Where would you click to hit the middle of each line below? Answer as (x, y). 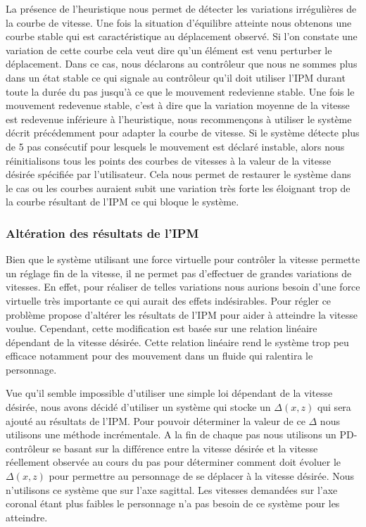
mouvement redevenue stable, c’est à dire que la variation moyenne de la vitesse (178, 105)
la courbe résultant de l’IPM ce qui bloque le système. (122, 202)
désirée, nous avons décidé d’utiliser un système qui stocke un (138, 407)
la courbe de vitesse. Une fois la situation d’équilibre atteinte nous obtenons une (179, 22)
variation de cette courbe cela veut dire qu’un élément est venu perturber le (169, 50)
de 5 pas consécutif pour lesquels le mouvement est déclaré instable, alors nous (175, 146)
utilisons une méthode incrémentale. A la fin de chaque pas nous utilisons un (171, 434)
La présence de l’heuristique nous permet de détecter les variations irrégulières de (181, 8)
